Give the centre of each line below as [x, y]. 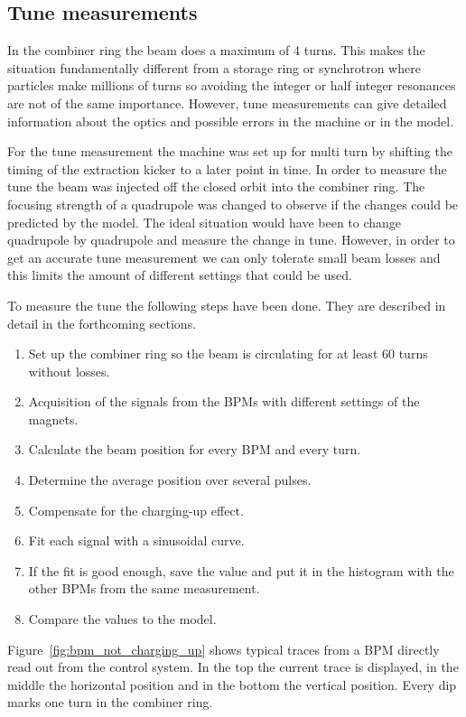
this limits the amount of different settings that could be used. [180, 275]
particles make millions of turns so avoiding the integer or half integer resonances [232, 85]
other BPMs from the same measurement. [144, 588]
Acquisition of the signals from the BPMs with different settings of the [224, 401]
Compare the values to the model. [122, 619]
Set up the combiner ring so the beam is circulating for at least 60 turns [228, 354]
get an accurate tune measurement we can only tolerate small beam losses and [224, 257]
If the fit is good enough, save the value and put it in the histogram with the [241, 570]
